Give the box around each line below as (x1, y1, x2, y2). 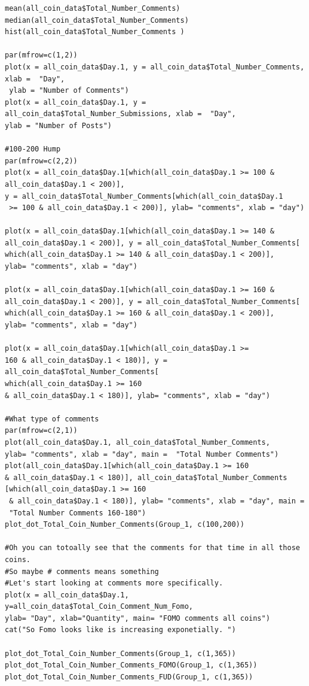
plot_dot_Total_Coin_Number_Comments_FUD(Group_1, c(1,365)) (5, 672, 253, 681)
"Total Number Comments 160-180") (9, 508, 146, 517)
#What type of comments (5, 414, 99, 423)
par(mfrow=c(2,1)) (5, 426, 78, 435)
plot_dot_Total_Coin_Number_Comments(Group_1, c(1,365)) (5, 649, 236, 658)
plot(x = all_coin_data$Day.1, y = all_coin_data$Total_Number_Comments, (5, 62, 305, 71)
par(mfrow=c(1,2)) (5, 51, 78, 60)
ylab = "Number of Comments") (9, 86, 129, 95)
